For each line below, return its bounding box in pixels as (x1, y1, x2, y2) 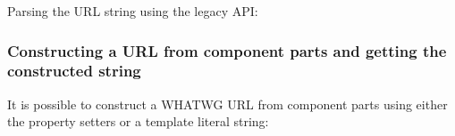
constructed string (7, 60, 141, 82)
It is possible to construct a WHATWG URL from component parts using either (7, 94, 448, 113)
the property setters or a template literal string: (7, 112, 269, 131)
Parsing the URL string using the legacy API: (7, 2, 258, 20)
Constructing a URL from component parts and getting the (7, 39, 447, 61)
